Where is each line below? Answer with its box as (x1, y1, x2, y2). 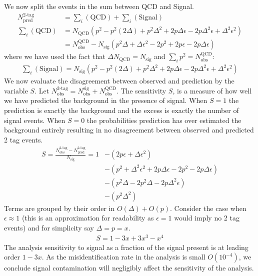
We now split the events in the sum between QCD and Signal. (4, 1, 194, 11)
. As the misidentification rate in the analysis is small (41, 251, 205, 262)
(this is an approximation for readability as (21, 212, 154, 223)
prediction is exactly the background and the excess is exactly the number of (4, 104, 239, 115)
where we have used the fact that (4, 51, 105, 61)
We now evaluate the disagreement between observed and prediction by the (4, 75, 234, 86)
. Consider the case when (170, 202, 246, 213)
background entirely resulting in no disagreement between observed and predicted (4, 124, 254, 135)
